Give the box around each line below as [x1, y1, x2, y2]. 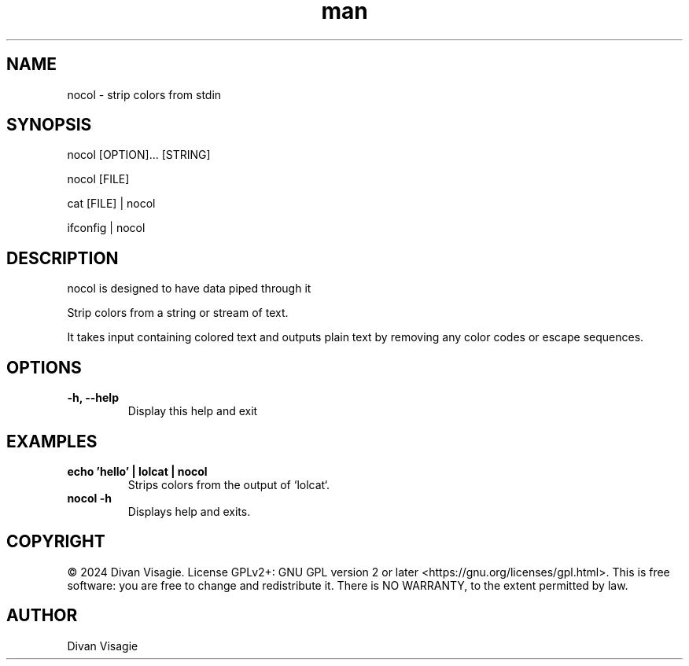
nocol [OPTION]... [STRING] [67, 148, 211, 162]
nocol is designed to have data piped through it [67, 281, 311, 296]
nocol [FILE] [67, 172, 130, 186]
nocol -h [67, 491, 112, 505]
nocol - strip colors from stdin [67, 87, 222, 101]
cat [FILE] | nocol [67, 197, 156, 211]
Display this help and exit [127, 404, 258, 418]
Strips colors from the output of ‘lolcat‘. [127, 477, 330, 491]
